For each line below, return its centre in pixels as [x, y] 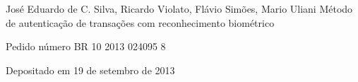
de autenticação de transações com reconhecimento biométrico [140, 22]
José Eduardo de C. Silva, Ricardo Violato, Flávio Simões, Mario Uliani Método [179, 8]
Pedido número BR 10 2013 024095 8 [86, 46]
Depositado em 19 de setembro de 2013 [90, 70]
